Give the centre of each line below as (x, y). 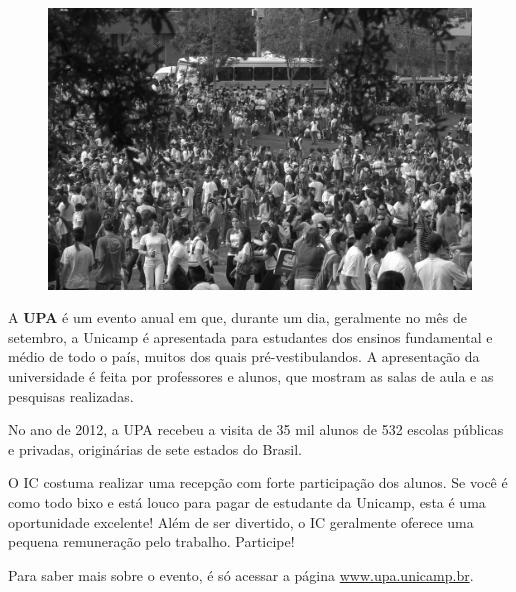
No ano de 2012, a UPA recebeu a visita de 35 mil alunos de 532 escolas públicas (256, 429)
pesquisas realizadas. (71, 395)
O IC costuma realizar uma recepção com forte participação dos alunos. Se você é (258, 482)
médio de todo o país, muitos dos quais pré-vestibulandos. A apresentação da (244, 356)
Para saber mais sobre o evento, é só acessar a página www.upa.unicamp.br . (241, 574)
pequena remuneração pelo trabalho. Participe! (151, 541)
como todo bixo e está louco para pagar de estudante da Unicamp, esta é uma (247, 501)
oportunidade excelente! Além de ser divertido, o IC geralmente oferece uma (241, 521)
